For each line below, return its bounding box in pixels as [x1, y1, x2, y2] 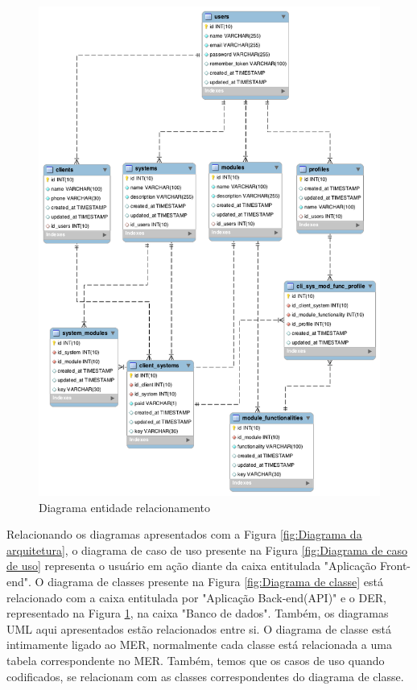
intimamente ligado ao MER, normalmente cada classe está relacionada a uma [6, 636, 392, 653]
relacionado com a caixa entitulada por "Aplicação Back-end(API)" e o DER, [6, 589, 386, 605]
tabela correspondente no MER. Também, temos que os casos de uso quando [6, 652, 385, 669]
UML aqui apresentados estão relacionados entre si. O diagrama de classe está [6, 620, 392, 637]
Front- [380, 557, 411, 574]
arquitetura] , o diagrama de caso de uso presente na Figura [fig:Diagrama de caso [6, 541, 407, 558]
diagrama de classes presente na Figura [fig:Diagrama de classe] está [47, 573, 383, 590]
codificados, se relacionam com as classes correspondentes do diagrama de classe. [6, 667, 404, 684]
